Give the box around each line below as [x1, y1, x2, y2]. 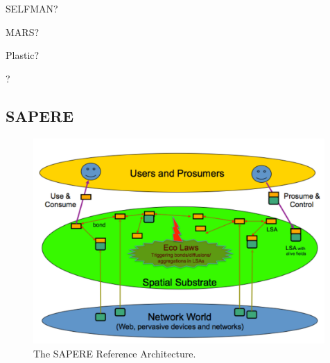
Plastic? [6, 48, 40, 62]
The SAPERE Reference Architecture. [33, 346, 196, 360]
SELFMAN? [6, 1, 58, 15]
